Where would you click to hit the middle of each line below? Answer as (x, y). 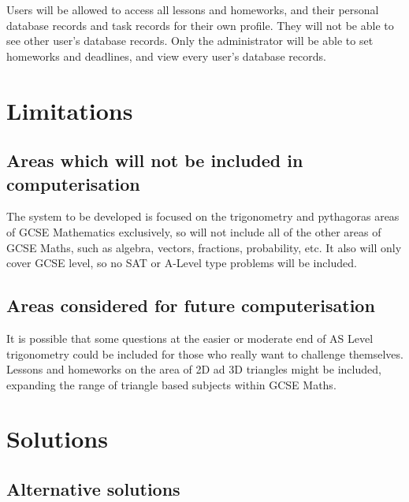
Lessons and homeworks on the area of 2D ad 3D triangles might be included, (194, 369)
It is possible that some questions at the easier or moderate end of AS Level (190, 338)
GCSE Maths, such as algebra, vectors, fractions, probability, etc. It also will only (204, 247)
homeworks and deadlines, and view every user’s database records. (166, 56)
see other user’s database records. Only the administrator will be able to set (190, 41)
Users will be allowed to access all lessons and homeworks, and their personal (193, 9)
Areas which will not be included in (155, 160)
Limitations (70, 110)
